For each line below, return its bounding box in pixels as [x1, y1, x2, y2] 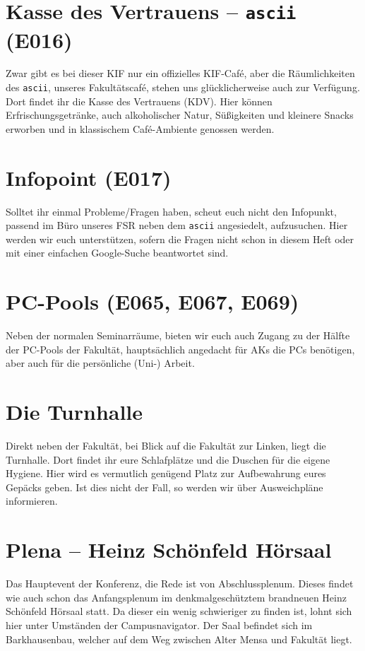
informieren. [6, 493, 58, 508]
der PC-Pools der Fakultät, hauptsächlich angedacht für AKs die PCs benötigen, [6, 341, 355, 356]
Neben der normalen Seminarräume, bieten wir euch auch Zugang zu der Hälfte [6, 328, 350, 343]
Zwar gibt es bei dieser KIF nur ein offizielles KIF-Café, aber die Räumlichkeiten [6, 66, 355, 81]
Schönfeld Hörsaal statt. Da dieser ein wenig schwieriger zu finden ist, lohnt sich [6, 604, 352, 618]
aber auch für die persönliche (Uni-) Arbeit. [6, 356, 195, 370]
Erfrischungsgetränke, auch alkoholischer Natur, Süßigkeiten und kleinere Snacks [6, 107, 354, 122]
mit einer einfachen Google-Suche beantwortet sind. [6, 245, 229, 260]
